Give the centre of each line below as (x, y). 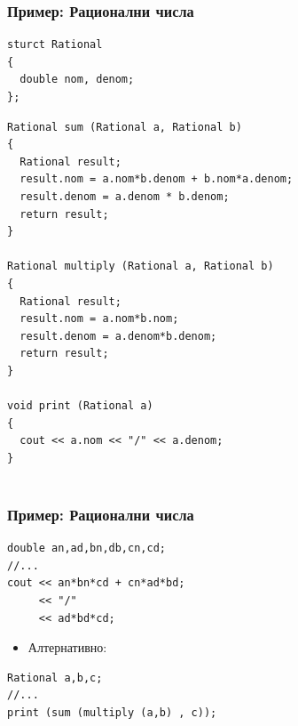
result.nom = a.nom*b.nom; (99, 319)
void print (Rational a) (80, 406)
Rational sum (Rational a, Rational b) (125, 127)
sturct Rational (55, 45)
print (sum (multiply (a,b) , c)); (112, 713)
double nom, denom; (77, 80)
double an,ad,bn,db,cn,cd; (86, 549)
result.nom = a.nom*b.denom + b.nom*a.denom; (157, 179)
